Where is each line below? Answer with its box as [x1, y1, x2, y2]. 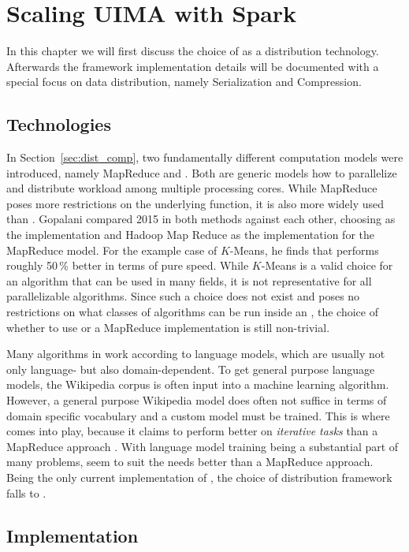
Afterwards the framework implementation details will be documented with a [6, 58, 379, 74]
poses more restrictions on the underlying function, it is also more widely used [6, 195, 385, 211]
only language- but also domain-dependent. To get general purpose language [6, 360, 375, 377]
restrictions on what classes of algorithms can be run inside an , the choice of [6, 304, 378, 320]
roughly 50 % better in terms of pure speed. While [6, 257, 249, 274]
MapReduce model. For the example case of [6, 241, 218, 258]
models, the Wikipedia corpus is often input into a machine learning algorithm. [6, 376, 389, 393]
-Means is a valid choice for [261, 257, 393, 274]
